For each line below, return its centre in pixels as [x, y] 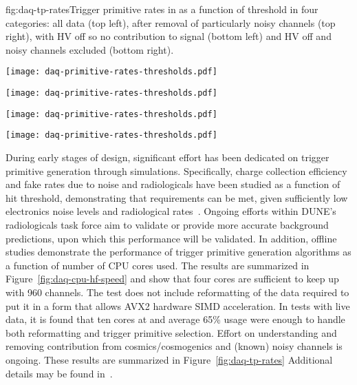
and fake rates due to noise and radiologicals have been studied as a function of [173, 184]
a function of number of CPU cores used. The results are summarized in [158, 265]
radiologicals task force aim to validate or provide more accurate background [167, 224]
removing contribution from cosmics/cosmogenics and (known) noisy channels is [174, 346]
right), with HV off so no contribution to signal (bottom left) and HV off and [169, 36]
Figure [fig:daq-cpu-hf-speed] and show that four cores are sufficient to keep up [172, 279]
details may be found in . [59, 373]
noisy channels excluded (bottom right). [90, 49]
